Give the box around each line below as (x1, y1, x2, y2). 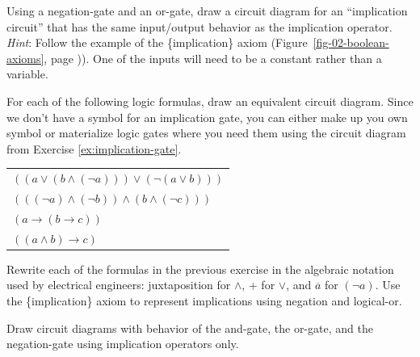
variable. (6, 65, 48, 82)
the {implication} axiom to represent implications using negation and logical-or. (6, 292, 402, 309)
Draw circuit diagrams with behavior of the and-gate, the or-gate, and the (6, 319, 373, 336)
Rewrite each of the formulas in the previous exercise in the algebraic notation (6, 260, 394, 277)
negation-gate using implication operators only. (6, 335, 239, 352)
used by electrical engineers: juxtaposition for (6, 276, 231, 293)
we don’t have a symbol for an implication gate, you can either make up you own (6, 108, 408, 125)
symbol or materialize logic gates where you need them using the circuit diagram (6, 124, 406, 141)
